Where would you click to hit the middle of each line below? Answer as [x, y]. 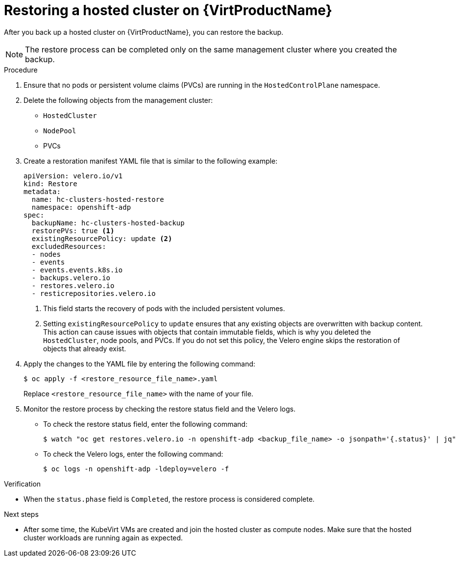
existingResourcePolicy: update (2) [102, 238]
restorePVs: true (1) [73, 231]
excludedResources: [69, 246]
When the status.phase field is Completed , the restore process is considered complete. [169, 499]
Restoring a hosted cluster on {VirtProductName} [168, 10]
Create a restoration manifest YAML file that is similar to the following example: [151, 161]
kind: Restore [50, 183]
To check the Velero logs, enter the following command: [133, 454]
